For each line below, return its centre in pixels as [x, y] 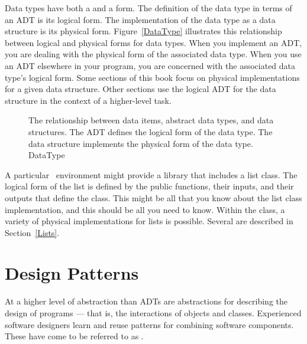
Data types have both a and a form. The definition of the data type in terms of [148, 8]
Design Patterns [72, 273]
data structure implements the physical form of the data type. [141, 143]
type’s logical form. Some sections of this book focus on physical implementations [152, 77]
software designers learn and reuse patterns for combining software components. [149, 324]
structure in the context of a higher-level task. [88, 100]
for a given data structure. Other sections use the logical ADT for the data [140, 89]
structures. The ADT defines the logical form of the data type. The [151, 131]
